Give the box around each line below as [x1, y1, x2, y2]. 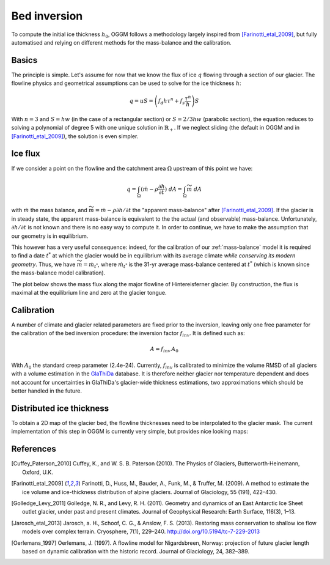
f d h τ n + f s [158, 97, 185, 106]
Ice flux [11, 149, 41, 159]
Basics [11, 55, 38, 65]
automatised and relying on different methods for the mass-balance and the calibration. [11, 39, 232, 46]
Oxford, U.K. [22, 468, 53, 476]
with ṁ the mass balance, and [11, 207, 88, 214]
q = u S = [129, 98, 154, 105]
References [11, 444, 56, 454]
